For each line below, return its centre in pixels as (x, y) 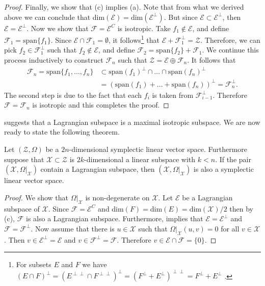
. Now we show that (58, 28)
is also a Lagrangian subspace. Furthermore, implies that (114, 218)
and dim (111, 208)
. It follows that (211, 60)
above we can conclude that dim (55, 17)
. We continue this (230, 50)
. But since (181, 17)
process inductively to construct (54, 60)
